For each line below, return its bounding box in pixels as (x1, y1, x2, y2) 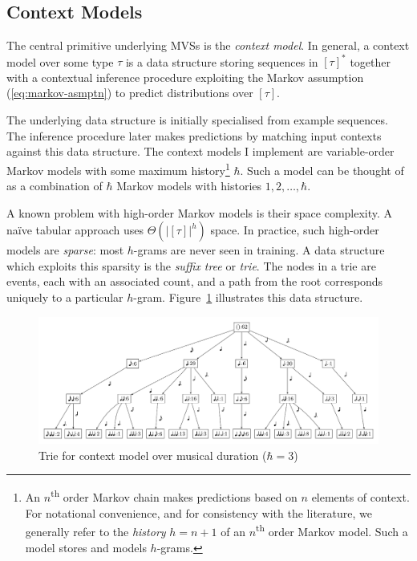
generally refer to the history (25, 522, 166, 539)
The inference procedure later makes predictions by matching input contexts (6, 127, 382, 144)
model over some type (6, 53, 114, 70)
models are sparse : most (6, 242, 124, 258)
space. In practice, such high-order (210, 222, 379, 238)
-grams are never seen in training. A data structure (133, 242, 385, 258)
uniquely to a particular (6, 289, 123, 306)
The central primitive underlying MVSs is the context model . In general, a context (6, 37, 410, 54)
